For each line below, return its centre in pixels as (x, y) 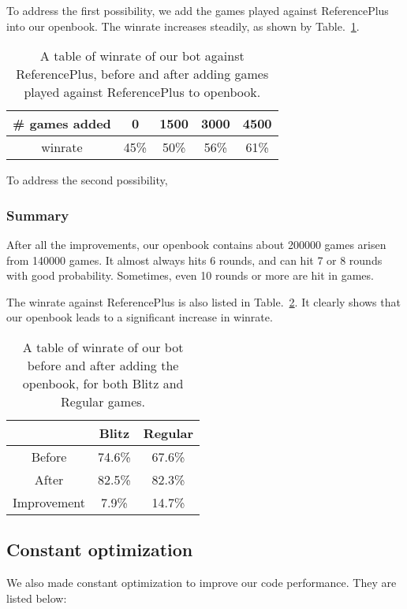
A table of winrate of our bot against (142, 56)
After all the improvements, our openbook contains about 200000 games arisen (196, 244)
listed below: (37, 598)
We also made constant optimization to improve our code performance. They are (202, 583)
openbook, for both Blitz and (103, 383)
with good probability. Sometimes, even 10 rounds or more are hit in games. (190, 275)
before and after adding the (103, 365)
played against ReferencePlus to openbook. (142, 92)
